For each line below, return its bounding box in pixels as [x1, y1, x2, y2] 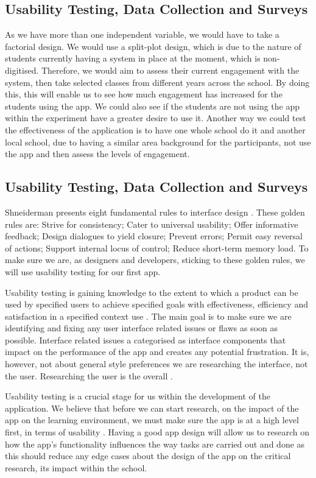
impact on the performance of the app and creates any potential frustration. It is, [5, 345, 309, 358]
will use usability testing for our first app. [5, 265, 161, 278]
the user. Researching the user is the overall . [5, 369, 173, 382]
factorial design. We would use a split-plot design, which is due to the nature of [5, 40, 301, 52]
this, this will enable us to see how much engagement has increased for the [5, 88, 283, 100]
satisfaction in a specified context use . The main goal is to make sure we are [5, 309, 292, 322]
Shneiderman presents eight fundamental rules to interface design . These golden [5, 205, 305, 218]
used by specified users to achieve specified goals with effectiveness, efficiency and [5, 298, 308, 311]
